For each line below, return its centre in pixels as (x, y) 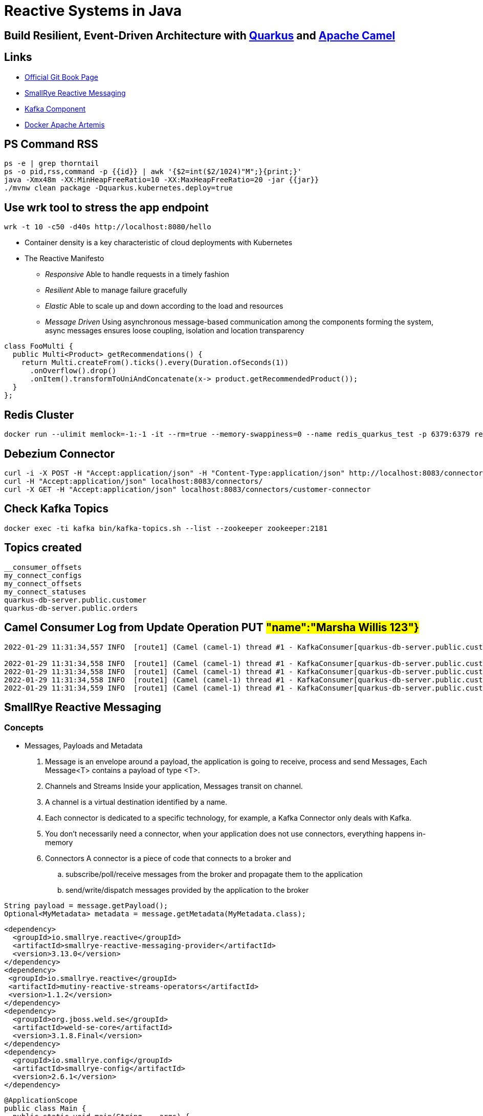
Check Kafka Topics (56, 509)
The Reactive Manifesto (64, 259)
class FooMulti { (39, 346)
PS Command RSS (51, 144)
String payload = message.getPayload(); (86, 905)
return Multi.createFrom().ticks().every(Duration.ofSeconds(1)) (155, 363)
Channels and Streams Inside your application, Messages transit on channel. (174, 786)
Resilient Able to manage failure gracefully (116, 290)
